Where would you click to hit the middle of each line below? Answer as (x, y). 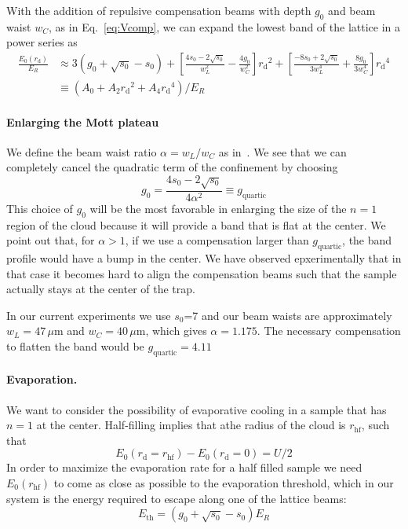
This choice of (40, 208)
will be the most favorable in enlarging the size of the (218, 208)
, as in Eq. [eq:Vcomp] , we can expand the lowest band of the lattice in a (225, 26)
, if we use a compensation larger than (217, 240)
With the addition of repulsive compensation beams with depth (159, 10)
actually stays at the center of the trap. (101, 289)
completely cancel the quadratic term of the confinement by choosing (172, 167)
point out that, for (51, 240)
